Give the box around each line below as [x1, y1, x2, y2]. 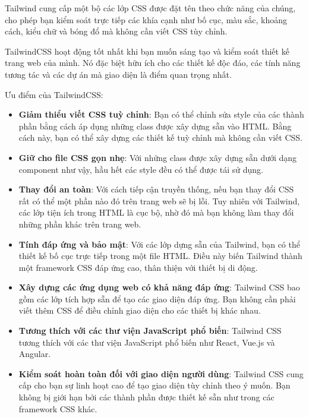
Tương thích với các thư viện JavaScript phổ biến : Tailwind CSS [18, 324, 282, 337]
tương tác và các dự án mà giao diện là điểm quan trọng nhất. [5, 68, 232, 80]
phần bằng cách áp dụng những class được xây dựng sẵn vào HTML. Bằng [18, 119, 292, 132]
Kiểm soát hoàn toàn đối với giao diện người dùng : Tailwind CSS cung [18, 367, 304, 380]
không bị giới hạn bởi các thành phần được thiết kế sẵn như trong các [18, 391, 275, 403]
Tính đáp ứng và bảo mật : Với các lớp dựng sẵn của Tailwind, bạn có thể [18, 238, 300, 250]
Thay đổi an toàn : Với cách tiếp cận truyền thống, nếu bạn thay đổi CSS [18, 183, 294, 195]
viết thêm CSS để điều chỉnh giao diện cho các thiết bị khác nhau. [18, 304, 261, 317]
